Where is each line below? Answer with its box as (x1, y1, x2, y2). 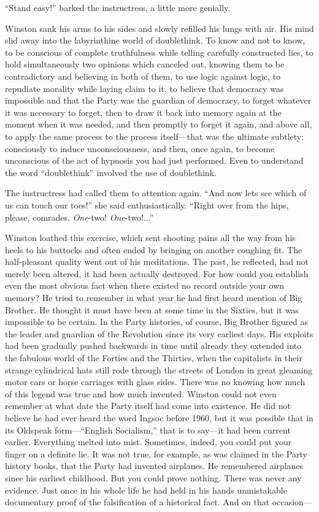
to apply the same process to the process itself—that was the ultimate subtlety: (5, 129, 304, 142)
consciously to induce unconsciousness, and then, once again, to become (5, 142, 275, 155)
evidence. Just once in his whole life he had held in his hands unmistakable (5, 483, 287, 496)
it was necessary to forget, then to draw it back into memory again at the (5, 105, 282, 118)
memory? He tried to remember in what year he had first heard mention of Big (5, 291, 302, 304)
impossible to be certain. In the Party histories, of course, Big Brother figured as (5, 315, 309, 328)
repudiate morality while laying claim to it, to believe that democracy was (5, 82, 284, 94)
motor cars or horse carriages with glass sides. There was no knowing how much (5, 375, 306, 388)
